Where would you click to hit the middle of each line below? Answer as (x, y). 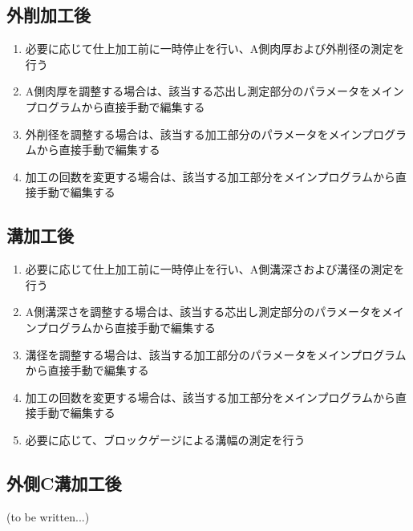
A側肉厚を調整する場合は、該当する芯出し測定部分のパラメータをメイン (215, 91)
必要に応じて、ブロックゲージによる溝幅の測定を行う (165, 439)
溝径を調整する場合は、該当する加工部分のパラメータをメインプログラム (216, 354)
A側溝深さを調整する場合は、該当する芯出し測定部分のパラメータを (203, 312)
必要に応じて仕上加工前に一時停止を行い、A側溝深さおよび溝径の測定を (215, 269)
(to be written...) (48, 516)
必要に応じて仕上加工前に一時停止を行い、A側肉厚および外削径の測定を (215, 49)
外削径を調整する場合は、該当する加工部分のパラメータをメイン (193, 134)
